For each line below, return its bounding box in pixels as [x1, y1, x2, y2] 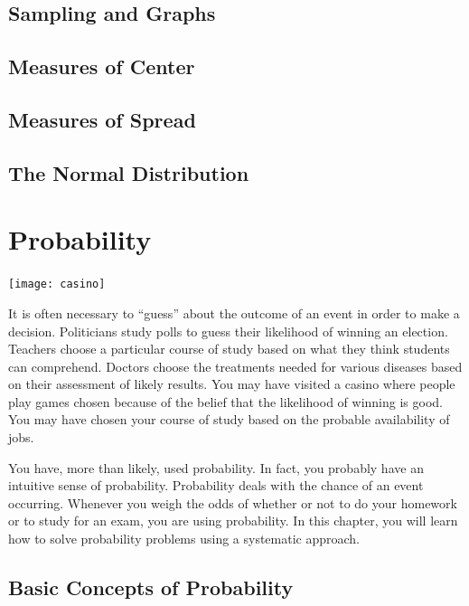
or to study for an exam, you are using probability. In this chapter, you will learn [8, 511, 458, 530]
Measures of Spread [8, 105, 196, 133]
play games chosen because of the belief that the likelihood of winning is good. [8, 392, 443, 411]
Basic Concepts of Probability [8, 573, 294, 601]
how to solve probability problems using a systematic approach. [8, 529, 361, 548]
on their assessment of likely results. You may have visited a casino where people [8, 374, 455, 393]
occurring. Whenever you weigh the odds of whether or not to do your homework [8, 493, 457, 512]
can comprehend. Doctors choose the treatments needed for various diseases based [8, 356, 463, 375]
